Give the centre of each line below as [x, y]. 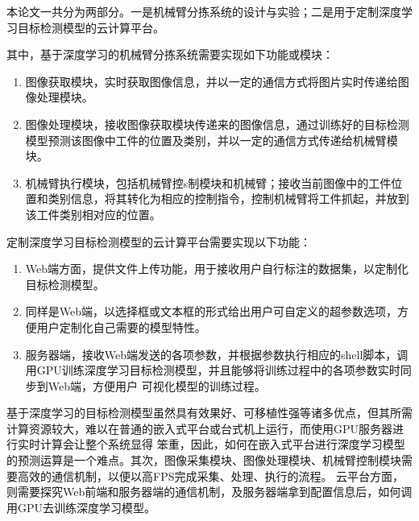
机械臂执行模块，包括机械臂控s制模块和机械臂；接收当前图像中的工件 [208, 182]
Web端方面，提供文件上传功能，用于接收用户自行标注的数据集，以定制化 [217, 269]
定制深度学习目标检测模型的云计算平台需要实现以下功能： [159, 241]
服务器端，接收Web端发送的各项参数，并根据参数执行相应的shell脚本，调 [217, 354]
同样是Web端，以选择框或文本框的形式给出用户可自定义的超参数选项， [212, 311]
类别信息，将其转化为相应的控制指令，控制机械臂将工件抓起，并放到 [228, 198]
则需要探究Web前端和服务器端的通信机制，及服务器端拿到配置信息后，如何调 [209, 492]
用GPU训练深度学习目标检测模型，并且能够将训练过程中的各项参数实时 [213, 370]
